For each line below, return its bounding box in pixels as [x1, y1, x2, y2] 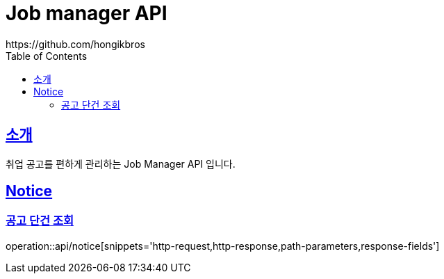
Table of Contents [6, 49, 88, 62]
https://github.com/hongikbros [6, 38, 145, 50]
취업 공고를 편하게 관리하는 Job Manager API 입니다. [6, 157, 236, 170]
